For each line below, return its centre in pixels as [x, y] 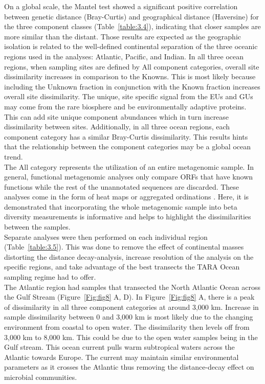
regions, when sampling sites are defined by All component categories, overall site [132, 66]
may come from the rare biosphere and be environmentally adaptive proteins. [125, 106]
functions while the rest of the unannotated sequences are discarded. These [122, 186]
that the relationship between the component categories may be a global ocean [128, 146]
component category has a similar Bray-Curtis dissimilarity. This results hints [126, 136]
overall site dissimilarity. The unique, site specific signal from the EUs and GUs [129, 96]
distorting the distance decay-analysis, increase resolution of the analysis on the [129, 256]
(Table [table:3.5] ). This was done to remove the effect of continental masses [124, 247]
